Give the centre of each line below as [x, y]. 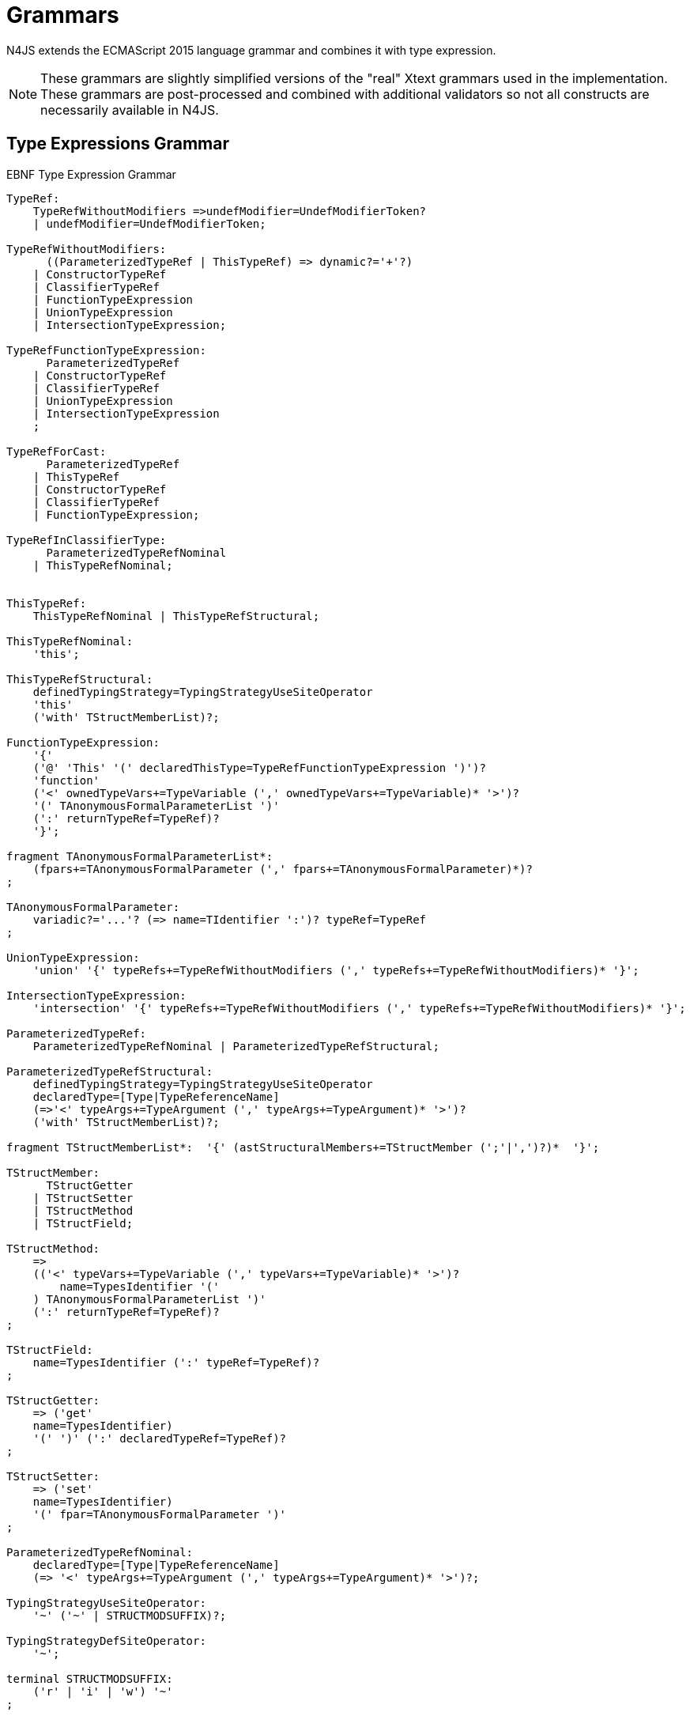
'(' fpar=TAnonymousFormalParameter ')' [160, 1514]
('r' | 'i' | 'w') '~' [103, 1691]
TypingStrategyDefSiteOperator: [106, 1640]
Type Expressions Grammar [118, 144]
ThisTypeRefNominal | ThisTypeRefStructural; [176, 616]
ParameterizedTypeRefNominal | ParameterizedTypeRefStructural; [236, 1046]
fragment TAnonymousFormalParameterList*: [140, 856]
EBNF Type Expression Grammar [91, 174]
